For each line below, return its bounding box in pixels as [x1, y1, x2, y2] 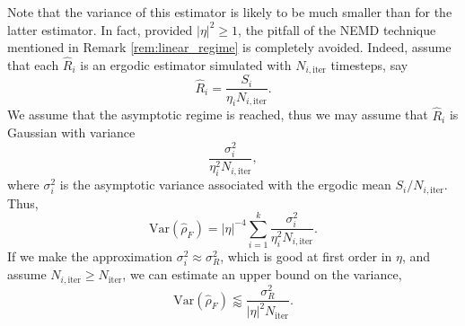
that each [7, 56, 59, 74]
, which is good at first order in [220, 247, 392, 266]
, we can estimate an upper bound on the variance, [122, 265, 402, 284]
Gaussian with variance [7, 123, 136, 142]
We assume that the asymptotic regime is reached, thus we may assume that [7, 105, 428, 124]
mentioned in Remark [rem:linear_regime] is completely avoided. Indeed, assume [7, 38, 452, 57]
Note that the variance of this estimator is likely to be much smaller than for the [7, 3, 452, 21]
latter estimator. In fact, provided [7, 20, 193, 39]
